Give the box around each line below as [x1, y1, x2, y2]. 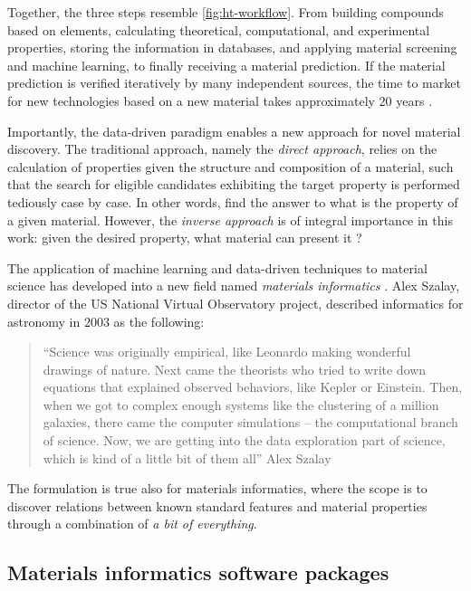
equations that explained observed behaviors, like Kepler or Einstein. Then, [43, 377, 463, 396]
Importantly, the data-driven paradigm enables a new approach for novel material [7, 121, 461, 140]
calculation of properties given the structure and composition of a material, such [7, 157, 454, 176]
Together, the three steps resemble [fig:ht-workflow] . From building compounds [7, 3, 444, 21]
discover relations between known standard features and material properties [7, 496, 428, 515]
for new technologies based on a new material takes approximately [7, 91, 375, 110]
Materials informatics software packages [7, 558, 389, 586]
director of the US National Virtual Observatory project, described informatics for [7, 293, 464, 312]
